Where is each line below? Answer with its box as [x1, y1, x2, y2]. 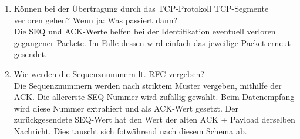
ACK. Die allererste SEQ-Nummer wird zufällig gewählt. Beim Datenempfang [14, 91, 295, 103]
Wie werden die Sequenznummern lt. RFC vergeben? [14, 67, 204, 79]
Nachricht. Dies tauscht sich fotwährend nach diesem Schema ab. [14, 124, 247, 137]
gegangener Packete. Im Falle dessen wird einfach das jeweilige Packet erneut [14, 36, 291, 48]
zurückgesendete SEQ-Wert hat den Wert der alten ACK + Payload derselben [14, 113, 295, 126]
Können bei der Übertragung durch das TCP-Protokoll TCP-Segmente [14, 2, 269, 14]
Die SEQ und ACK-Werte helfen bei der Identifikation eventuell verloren [14, 25, 276, 37]
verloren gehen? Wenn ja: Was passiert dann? [14, 13, 178, 26]
